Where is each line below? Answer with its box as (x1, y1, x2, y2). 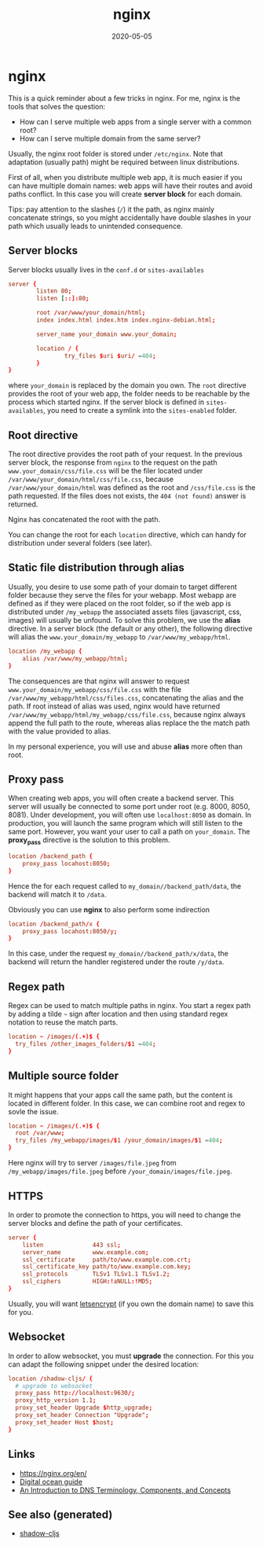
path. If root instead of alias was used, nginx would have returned (8, 701, 221, 711)
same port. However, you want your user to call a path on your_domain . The (8, 827, 250, 837)
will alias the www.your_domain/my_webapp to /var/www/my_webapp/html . (8, 631, 231, 642)
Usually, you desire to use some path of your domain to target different (8, 582, 237, 591)
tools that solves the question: (8, 101, 106, 111)
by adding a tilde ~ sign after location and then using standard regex (8, 1009, 228, 1019)
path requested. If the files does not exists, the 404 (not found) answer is (8, 491, 247, 501)
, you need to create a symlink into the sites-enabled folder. (42, 406, 237, 415)
